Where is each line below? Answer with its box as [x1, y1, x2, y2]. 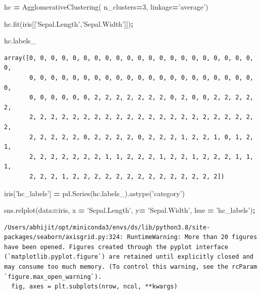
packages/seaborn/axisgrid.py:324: [4, 233, 124, 241]
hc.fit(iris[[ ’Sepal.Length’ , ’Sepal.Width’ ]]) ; [4, 18, 133, 29]
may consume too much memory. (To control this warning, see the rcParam [4, 263, 257, 271]
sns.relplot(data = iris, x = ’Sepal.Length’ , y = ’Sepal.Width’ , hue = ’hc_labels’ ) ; [4, 205, 255, 215]
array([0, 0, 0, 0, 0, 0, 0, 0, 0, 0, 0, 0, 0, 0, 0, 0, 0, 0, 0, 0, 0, [4, 54, 253, 62]
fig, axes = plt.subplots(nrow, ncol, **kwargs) [11, 283, 178, 290]
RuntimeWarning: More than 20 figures [127, 233, 257, 241]
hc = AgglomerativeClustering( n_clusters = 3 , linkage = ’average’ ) [4, 2, 208, 12]
